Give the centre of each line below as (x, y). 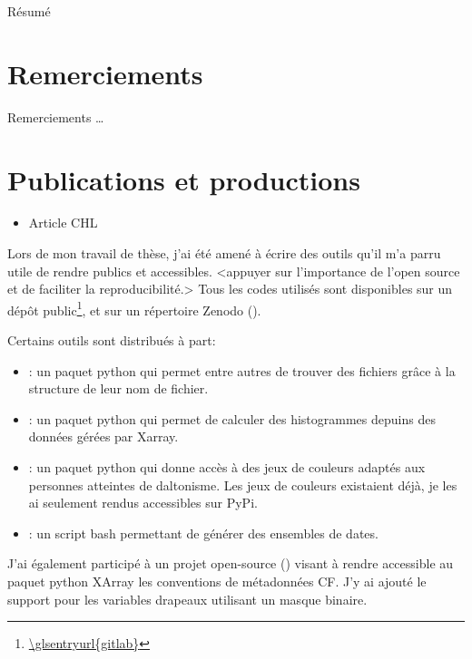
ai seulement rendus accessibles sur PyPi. (143, 503)
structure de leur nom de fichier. (118, 388)
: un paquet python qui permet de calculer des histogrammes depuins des (232, 418)
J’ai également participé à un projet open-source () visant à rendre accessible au (231, 563)
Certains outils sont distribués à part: (112, 340)
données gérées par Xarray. (103, 436)
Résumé (29, 11)
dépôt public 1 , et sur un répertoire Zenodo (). (134, 308)
